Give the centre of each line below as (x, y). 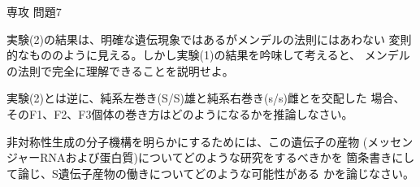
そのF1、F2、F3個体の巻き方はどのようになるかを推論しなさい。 (180, 113)
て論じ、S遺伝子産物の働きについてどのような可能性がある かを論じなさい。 (211, 173)
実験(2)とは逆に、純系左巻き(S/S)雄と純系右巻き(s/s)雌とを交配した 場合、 (206, 98)
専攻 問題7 (34, 11)
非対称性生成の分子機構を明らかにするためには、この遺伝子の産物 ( (187, 141)
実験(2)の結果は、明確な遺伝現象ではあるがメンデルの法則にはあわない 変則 (209, 39)
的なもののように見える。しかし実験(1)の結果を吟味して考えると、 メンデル (208, 55)
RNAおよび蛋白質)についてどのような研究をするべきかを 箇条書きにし (227, 157)
